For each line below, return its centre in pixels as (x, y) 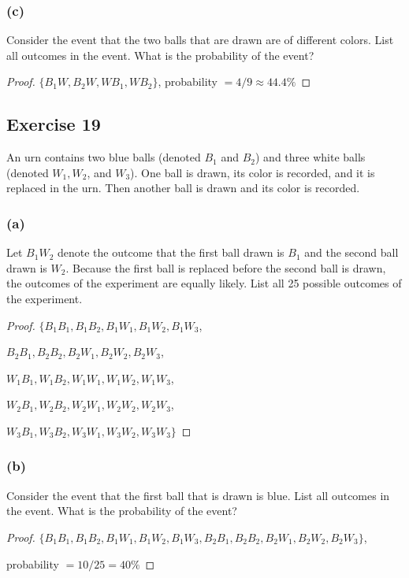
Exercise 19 (54, 124)
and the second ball (351, 252)
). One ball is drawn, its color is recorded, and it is (253, 172)
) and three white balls (310, 157)
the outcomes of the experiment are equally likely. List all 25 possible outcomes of (204, 283)
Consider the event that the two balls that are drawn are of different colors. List (200, 40)
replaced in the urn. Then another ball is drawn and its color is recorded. (183, 188)
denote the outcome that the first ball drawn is (171, 252)
